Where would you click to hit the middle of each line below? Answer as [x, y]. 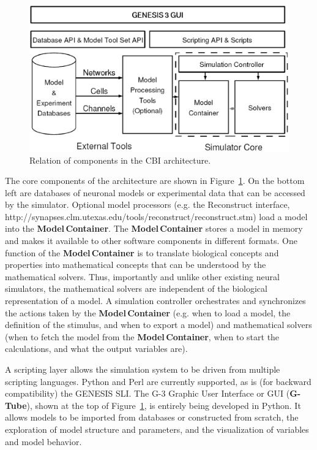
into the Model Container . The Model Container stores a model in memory [154, 228]
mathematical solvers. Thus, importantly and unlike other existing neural [142, 276]
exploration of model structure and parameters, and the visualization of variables [157, 429]
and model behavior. [43, 441]
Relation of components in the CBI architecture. [120, 160]
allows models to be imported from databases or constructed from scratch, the [152, 417]
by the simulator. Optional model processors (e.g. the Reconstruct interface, [147, 204]
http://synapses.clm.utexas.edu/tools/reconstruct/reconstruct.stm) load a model [156, 216]
